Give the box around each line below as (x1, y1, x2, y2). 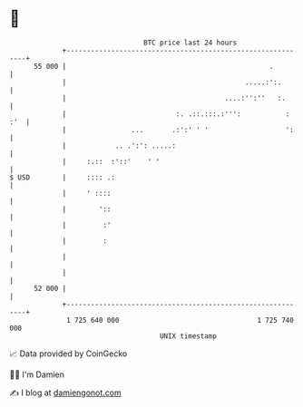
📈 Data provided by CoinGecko (9, 348, 128, 359)
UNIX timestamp (159, 331, 218, 341)
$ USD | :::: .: (9, 172, 116, 182)
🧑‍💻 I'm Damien (9, 369, 65, 380)
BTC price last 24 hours (143, 38, 238, 47)
